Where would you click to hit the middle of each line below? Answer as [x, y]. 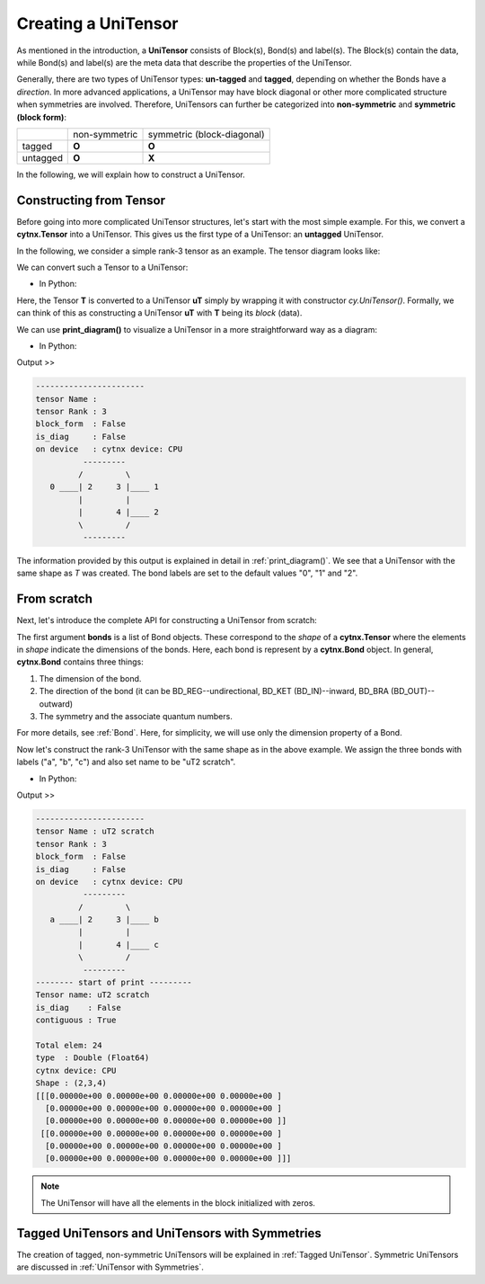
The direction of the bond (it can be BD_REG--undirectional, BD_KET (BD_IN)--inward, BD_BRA [214, 691]
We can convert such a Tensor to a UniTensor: [102, 267]
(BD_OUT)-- [413, 691]
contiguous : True [76, 1020]
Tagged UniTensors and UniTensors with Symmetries [169, 1233]
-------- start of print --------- [114, 983]
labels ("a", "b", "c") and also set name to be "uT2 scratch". [126, 762]
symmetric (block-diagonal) [206, 134]
